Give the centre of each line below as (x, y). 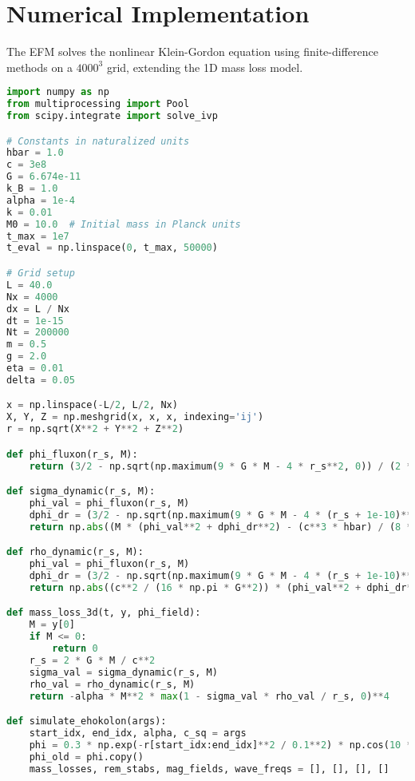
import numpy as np (58, 92)
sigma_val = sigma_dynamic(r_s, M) (123, 672)
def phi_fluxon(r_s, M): (72, 454)
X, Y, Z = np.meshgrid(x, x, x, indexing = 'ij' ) (135, 417)
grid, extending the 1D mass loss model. (205, 67)
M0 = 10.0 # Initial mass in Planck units (124, 224)
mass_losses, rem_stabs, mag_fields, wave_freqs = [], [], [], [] (209, 769)
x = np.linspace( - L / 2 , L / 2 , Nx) (92, 405)
